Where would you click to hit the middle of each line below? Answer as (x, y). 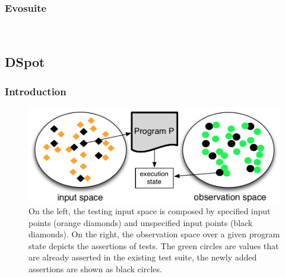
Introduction (36, 91)
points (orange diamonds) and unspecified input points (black (141, 222)
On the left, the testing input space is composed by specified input (150, 211)
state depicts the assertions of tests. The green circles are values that (154, 245)
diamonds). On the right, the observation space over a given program (154, 234)
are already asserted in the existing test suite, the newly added (143, 257)
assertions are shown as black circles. (95, 269)
